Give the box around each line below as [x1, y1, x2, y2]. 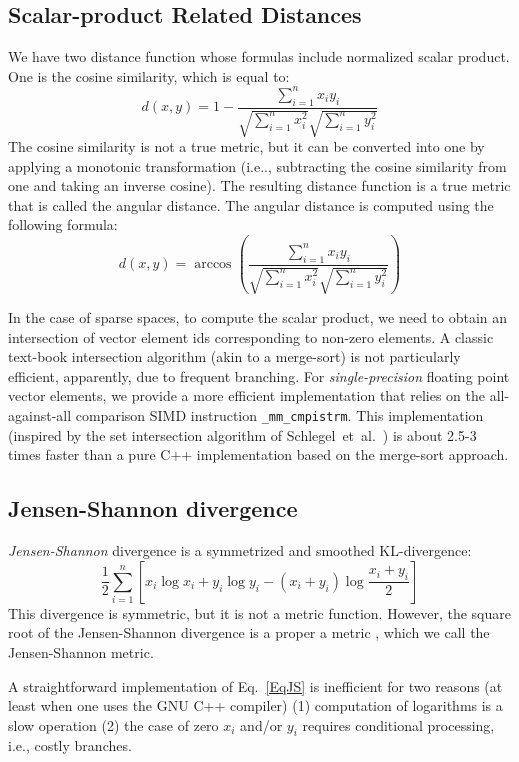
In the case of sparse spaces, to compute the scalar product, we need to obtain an [8, 307, 508, 328]
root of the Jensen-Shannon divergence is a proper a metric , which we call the [8, 622, 490, 643]
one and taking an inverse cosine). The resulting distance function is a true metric [8, 175, 511, 196]
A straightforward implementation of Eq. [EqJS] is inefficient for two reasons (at [8, 675, 503, 696]
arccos [194, 257, 232, 272]
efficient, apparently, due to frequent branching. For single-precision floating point [8, 365, 510, 386]
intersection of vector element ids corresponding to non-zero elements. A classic [8, 326, 494, 347]
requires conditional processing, [302, 714, 495, 735]
